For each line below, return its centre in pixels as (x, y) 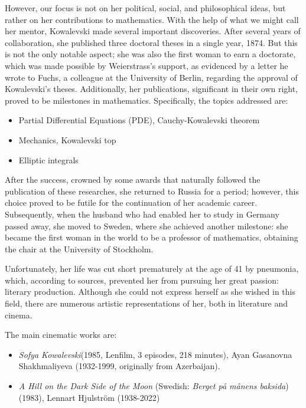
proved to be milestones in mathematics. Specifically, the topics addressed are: (147, 100)
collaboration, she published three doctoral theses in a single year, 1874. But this (151, 42)
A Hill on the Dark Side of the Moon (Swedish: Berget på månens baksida (152, 386)
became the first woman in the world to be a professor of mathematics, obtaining (152, 237)
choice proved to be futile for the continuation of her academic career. (131, 203)
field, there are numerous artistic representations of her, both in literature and (147, 303)
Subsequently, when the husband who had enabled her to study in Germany (142, 214)
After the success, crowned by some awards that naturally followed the (133, 180)
